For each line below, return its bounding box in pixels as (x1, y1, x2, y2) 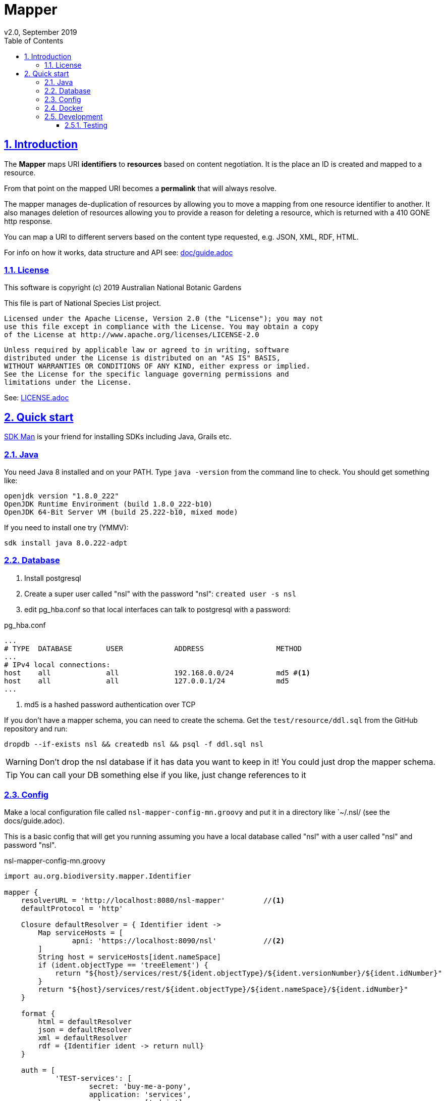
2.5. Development (44, 112, 103, 121)
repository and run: (4, 724, 68, 733)
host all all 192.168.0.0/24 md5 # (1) (4, 668, 310, 677)
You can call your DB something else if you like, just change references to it (20, 769, 306, 780)
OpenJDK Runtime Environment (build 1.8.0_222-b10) (4, 499, 213, 508)
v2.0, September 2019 (4, 27, 77, 36)
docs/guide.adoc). (4, 816, 65, 825)
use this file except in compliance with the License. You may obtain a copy (4, 323, 319, 331)
